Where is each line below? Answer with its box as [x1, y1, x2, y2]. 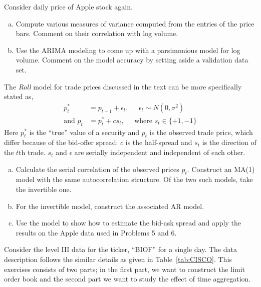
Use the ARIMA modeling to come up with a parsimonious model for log [16, 44, 240, 55]
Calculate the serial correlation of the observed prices [16, 163, 179, 174]
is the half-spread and [125, 137, 192, 147]
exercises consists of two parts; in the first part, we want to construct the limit [4, 263, 245, 274]
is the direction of [202, 137, 256, 147]
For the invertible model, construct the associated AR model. [16, 200, 204, 211]
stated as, [4, 91, 34, 101]
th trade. [19, 147, 46, 157]
